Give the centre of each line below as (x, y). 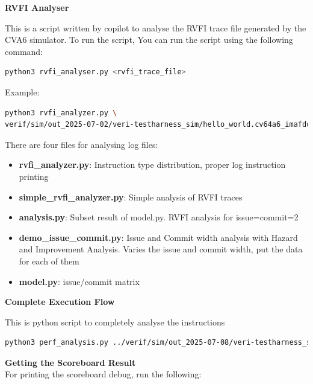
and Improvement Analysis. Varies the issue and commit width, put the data (161, 249)
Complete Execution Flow (60, 302)
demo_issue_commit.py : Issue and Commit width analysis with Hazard (158, 237)
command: (24, 51)
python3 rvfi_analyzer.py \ (61, 113)
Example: (22, 91)
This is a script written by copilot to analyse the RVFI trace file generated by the (156, 27)
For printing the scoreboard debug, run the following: (103, 374)
